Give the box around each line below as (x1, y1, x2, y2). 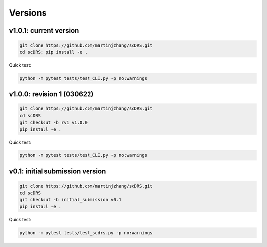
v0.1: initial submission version (9, 167, 106, 175)
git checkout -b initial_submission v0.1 (19, 197, 122, 202)
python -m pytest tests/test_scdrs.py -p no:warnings (19, 230, 153, 235)
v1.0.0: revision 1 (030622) (9, 90, 94, 98)
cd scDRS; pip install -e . (19, 49, 88, 55)
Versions (9, 7, 47, 18)
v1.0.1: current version (9, 26, 79, 35)
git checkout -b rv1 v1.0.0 (19, 119, 88, 125)
